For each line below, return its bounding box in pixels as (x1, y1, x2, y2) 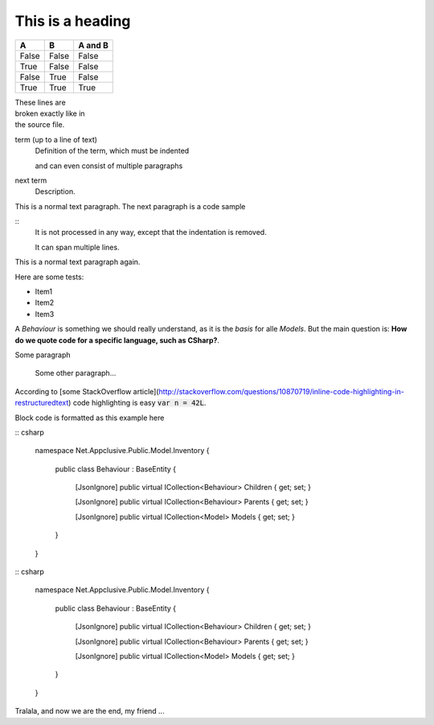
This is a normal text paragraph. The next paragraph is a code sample (14, 201, 246, 211)
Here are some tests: (14, 272, 84, 282)
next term (14, 175, 47, 185)
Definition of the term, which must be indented (35, 146, 190, 156)
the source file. (14, 120, 65, 130)
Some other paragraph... (35, 369, 117, 378)
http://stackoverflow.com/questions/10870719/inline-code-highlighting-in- (158, 386, 405, 396)
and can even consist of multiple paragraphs (35, 161, 183, 171)
